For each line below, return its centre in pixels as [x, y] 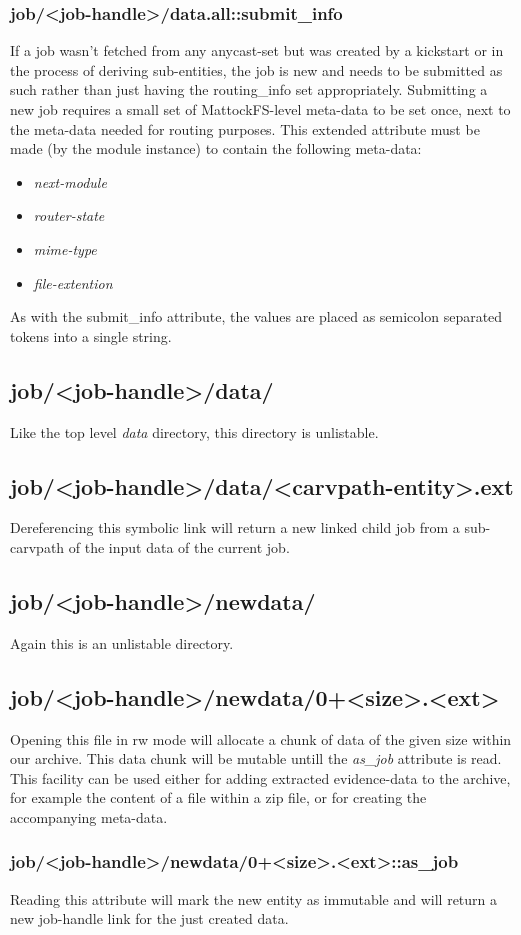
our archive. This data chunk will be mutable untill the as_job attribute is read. [256, 758]
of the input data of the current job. [179, 546]
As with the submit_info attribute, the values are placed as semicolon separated [256, 316]
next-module [70, 181]
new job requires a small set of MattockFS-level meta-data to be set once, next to [260, 109]
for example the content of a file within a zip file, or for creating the [218, 797]
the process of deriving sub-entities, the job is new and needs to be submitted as [256, 69]
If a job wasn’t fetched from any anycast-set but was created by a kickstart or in [257, 50]
